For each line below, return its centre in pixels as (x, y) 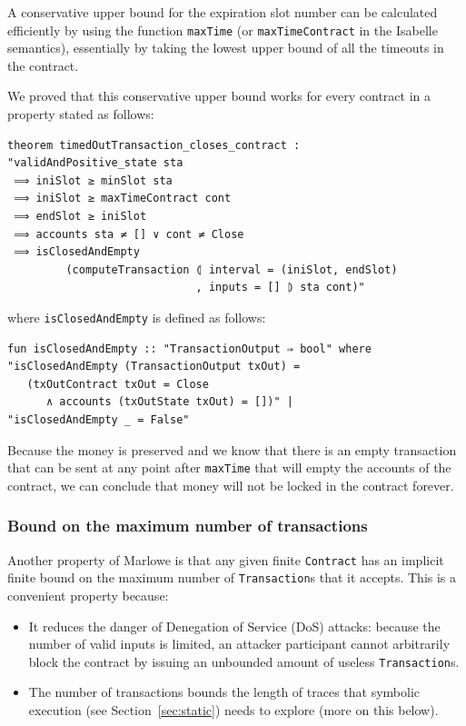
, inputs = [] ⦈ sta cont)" (280, 288)
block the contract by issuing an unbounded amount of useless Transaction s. (244, 661)
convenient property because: (88, 595)
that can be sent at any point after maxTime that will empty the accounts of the (229, 467)
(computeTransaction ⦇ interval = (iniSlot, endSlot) (232, 269)
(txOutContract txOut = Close (118, 384)
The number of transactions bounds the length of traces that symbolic (224, 692)
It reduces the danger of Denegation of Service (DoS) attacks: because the (234, 626)
